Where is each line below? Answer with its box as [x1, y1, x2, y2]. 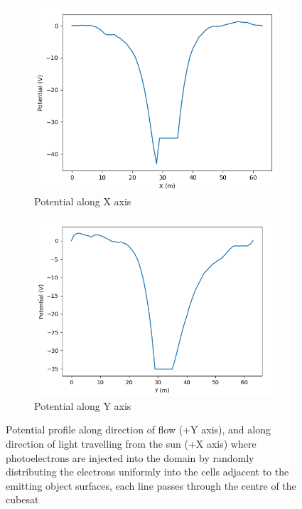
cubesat [6, 492, 39, 507]
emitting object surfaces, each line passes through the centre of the [6, 478, 296, 493]
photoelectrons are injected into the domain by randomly [6, 450, 254, 465]
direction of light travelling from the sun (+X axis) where [6, 436, 257, 451]
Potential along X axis [34, 193, 131, 208]
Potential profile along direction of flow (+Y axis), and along [6, 422, 271, 437]
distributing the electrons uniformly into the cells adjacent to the [6, 464, 289, 479]
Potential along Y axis [34, 398, 131, 413]
